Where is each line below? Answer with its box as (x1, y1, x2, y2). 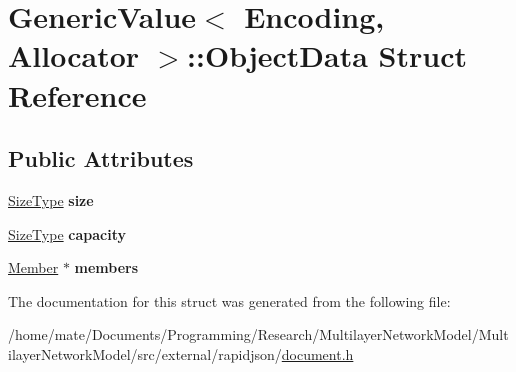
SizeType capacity (8, 223, 126, 244)
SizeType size (8, 189, 94, 210)
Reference (8, 74, 147, 115)
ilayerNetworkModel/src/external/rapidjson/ (8, 343, 282, 364)
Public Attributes (8, 143, 194, 174)
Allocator (8, 35, 140, 76)
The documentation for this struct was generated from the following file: (8, 290, 451, 311)
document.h (281, 343, 354, 364)
